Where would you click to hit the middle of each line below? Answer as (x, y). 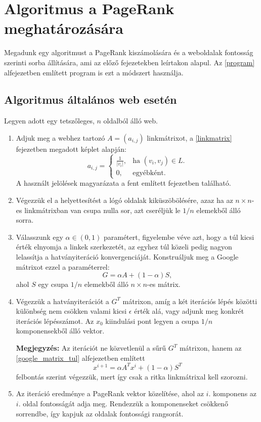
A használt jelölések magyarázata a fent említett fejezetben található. (123, 183)
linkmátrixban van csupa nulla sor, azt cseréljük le (102, 210)
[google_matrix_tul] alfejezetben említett (80, 357)
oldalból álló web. (130, 121)
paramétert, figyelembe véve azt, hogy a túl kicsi (179, 237)
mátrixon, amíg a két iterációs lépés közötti (190, 301)
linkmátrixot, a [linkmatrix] (189, 137)
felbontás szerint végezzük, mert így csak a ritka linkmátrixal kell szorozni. (132, 376)
